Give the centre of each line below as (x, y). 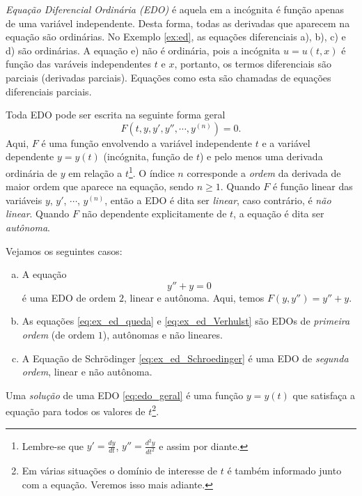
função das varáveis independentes (79, 64)
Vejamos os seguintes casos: (64, 250)
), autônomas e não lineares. (163, 334)
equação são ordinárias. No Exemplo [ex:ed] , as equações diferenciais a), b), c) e (176, 37)
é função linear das (313, 186)
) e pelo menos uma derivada (261, 156)
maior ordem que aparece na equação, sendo (100, 186)
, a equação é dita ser (279, 214)
